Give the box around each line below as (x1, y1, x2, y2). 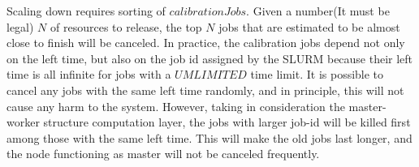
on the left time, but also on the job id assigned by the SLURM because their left (6, 49, 413, 66)
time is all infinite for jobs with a (6, 66, 171, 83)
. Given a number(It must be (246, 2, 390, 19)
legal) (6, 18, 34, 35)
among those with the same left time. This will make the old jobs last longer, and (6, 129, 413, 146)
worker (6, 113, 40, 131)
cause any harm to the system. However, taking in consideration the (6, 97, 345, 114)
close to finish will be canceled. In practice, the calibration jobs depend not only (6, 34, 405, 51)
